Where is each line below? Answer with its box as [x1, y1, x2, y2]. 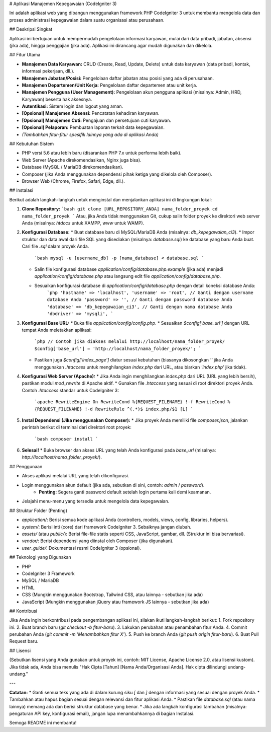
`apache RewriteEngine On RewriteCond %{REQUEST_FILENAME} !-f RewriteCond [34, 399, 225, 405]
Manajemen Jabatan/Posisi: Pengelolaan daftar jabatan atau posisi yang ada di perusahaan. [22, 75, 214, 81]
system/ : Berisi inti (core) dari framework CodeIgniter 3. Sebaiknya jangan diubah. [22, 524, 192, 530]
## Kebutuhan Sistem [9, 141, 54, 147]
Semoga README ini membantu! [9, 720, 77, 726]
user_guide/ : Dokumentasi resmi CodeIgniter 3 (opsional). [22, 545, 142, 551]
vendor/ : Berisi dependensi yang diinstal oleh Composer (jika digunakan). [22, 538, 174, 544]
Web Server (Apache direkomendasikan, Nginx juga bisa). [22, 157, 142, 163]
